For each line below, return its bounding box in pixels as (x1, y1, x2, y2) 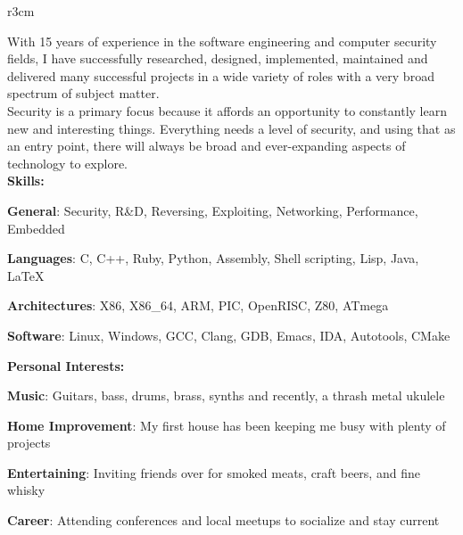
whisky (7, 481, 45, 499)
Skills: (7, 171, 45, 190)
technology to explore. (7, 153, 128, 172)
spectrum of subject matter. (7, 84, 160, 103)
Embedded (7, 218, 65, 237)
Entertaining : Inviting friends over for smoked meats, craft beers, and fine (7, 463, 420, 481)
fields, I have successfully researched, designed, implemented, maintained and (7, 49, 428, 68)
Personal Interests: (7, 356, 125, 374)
